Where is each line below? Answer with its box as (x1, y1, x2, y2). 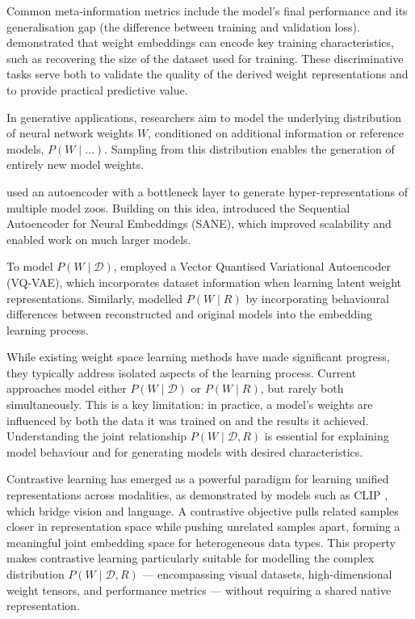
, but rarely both (260, 380, 344, 397)
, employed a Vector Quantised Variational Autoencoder (113, 258, 391, 275)
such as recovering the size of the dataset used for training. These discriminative (6, 49, 404, 66)
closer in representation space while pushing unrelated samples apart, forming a (6, 518, 400, 535)
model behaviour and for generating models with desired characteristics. (6, 443, 363, 460)
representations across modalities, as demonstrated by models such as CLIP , (6, 486, 388, 503)
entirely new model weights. (6, 156, 145, 173)
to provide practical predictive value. (6, 81, 188, 98)
